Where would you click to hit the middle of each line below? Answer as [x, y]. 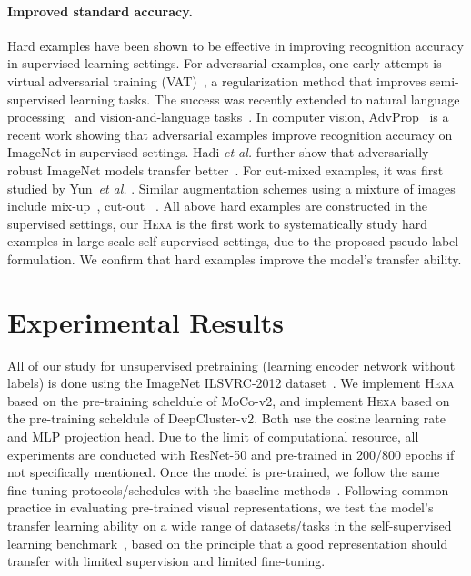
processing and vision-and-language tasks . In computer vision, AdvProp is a [228, 117]
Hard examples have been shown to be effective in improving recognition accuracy [235, 45]
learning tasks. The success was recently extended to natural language [265, 99]
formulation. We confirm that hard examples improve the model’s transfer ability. [235, 258]
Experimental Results [145, 321]
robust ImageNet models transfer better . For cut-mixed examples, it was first [225, 169]
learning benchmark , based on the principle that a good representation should [228, 543]
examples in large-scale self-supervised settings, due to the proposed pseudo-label [233, 241]
